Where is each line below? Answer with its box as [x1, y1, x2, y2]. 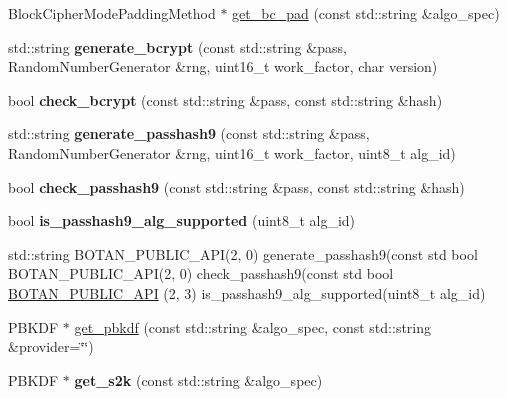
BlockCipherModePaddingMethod [8, 3, 216, 23]
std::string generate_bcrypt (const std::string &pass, [8, 36, 347, 57]
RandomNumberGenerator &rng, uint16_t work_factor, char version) [8, 56, 438, 77]
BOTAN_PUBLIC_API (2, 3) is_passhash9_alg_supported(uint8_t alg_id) [8, 282, 486, 303]
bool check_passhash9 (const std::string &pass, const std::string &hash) [8, 176, 465, 197]
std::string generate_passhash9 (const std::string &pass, [8, 123, 370, 144]
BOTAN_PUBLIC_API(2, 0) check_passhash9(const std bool [8, 263, 394, 284]
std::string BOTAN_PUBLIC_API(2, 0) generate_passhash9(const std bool [8, 243, 478, 264]
